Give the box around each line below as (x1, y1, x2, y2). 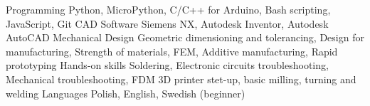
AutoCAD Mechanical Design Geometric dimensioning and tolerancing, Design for (6, 30, 364, 45)
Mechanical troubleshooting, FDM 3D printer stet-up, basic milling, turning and (6, 71, 356, 86)
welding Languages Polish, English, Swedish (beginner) (6, 85, 245, 100)
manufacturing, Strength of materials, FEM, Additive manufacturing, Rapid (6, 43, 338, 58)
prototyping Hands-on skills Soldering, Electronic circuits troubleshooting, (6, 58, 329, 73)
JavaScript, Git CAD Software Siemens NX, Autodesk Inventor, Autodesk (6, 16, 329, 31)
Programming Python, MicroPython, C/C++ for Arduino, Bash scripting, (6, 2, 331, 16)
